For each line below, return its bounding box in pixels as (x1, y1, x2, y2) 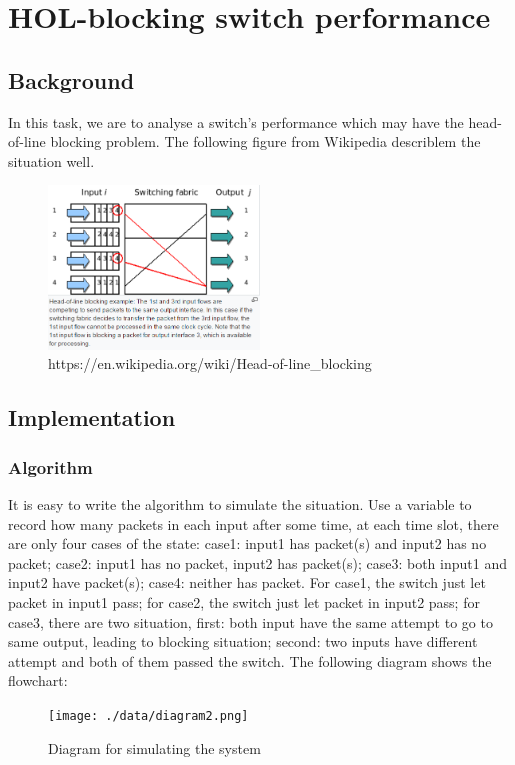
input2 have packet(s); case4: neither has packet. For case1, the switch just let (8, 572, 486, 593)
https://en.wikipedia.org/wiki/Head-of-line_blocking (48, 353, 372, 374)
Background (8, 64, 135, 95)
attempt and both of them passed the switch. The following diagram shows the (8, 650, 492, 671)
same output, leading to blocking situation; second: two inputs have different (8, 631, 478, 652)
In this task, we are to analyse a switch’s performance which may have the (8, 111, 464, 132)
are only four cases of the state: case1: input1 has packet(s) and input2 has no (8, 533, 487, 554)
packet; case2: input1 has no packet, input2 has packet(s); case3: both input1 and (8, 552, 507, 573)
